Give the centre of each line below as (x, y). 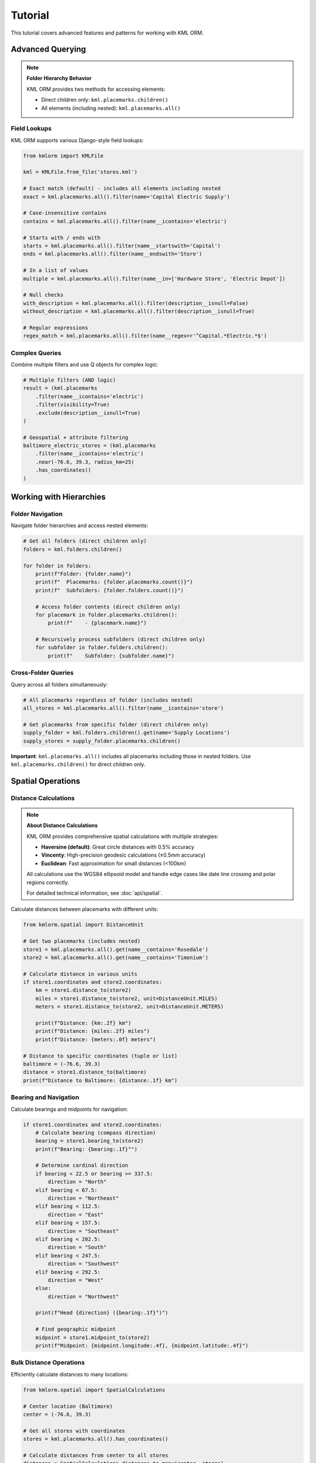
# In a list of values (56, 270)
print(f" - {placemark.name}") (97, 623)
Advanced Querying (48, 49)
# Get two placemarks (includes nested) (82, 941)
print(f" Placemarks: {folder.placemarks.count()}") (114, 582)
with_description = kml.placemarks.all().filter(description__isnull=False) (136, 303)
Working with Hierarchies (58, 497)
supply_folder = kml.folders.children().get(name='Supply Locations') (127, 733)
